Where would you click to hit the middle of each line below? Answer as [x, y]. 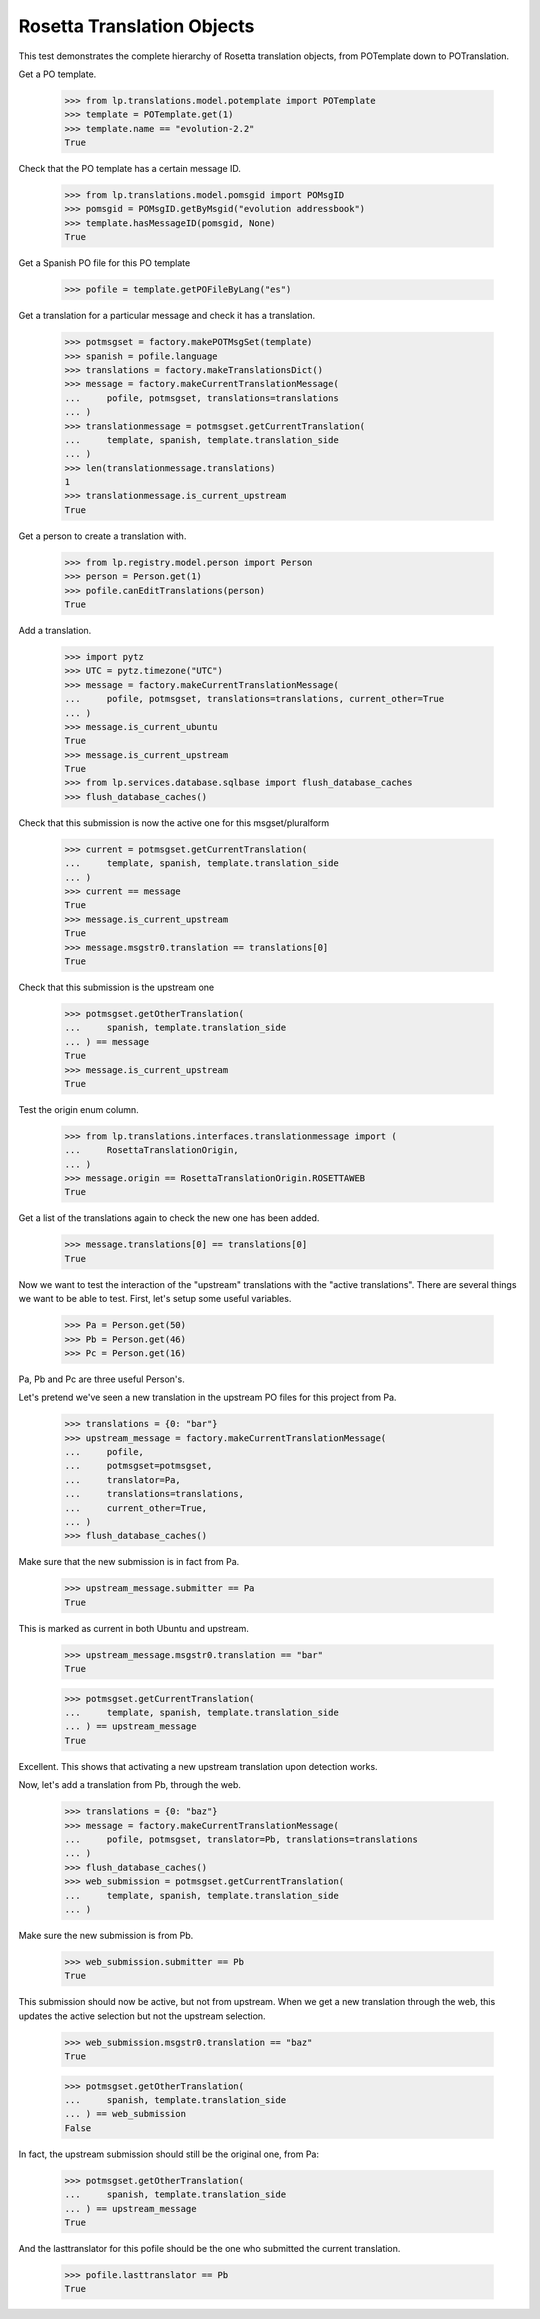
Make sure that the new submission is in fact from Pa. [129, 1562]
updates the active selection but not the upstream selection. [142, 2016]
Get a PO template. [57, 74]
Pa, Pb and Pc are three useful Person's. [101, 1379]
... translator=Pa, [123, 1479]
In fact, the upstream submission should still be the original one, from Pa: [169, 2154]
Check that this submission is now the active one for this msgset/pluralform [174, 822]
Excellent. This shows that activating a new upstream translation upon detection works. [198, 1766]
